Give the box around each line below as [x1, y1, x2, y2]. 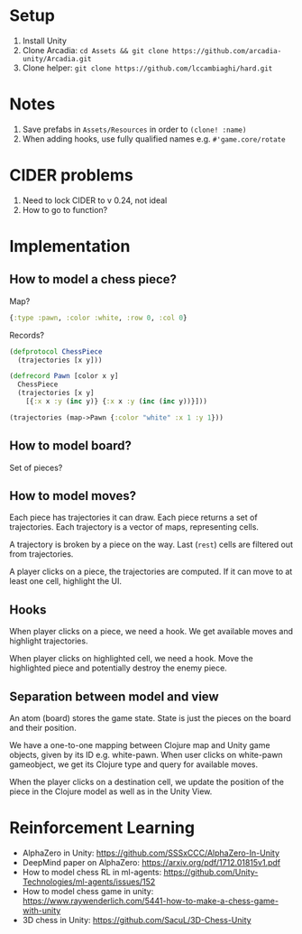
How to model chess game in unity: [22, 886, 154, 896]
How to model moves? [9, 488, 137, 504]
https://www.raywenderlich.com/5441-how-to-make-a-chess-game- [22, 895, 279, 906]
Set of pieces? [9, 462, 63, 473]
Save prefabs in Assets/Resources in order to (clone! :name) [22, 124, 247, 134]
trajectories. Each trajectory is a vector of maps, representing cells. [9, 522, 260, 532]
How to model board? [9, 439, 133, 454]
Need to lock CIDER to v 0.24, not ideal [22, 195, 168, 206]
